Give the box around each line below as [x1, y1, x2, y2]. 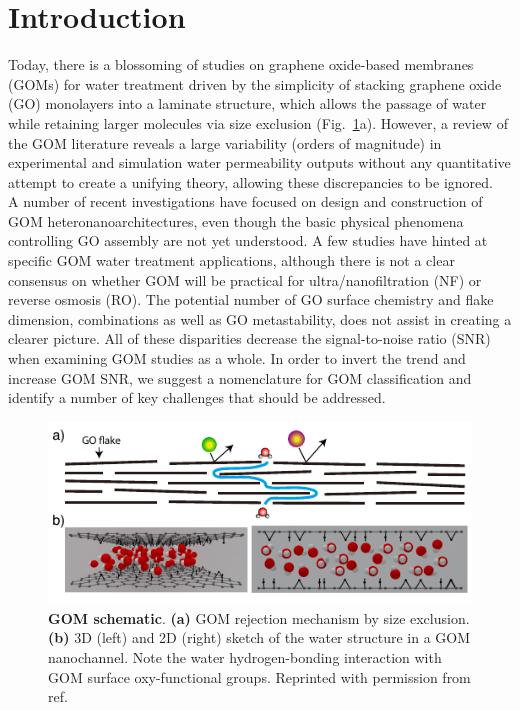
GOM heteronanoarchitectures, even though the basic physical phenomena [8, 210, 464, 231]
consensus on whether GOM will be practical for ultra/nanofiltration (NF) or [8, 269, 482, 290]
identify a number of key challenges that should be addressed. [8, 387, 386, 408]
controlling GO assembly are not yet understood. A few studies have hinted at [8, 230, 488, 251]
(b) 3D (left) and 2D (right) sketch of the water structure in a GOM [48, 627, 471, 648]
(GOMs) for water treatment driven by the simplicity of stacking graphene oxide [8, 73, 502, 94]
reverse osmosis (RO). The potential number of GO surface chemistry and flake [8, 289, 494, 310]
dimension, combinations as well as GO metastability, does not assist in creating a [8, 308, 512, 329]
